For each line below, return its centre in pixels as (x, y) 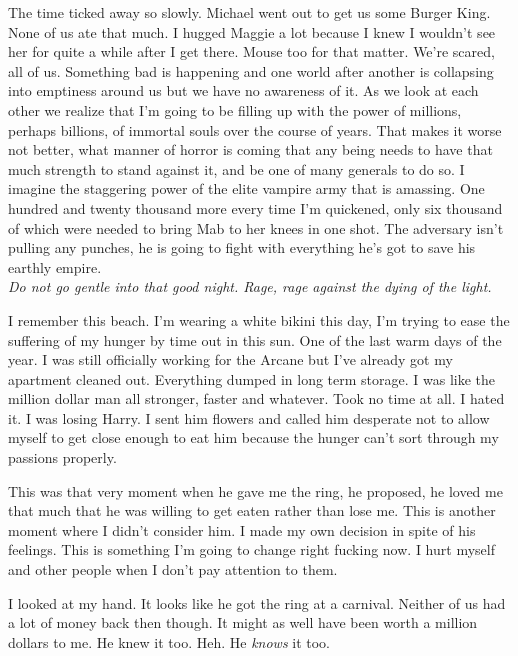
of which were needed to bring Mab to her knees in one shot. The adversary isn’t (256, 227)
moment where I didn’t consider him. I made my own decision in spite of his (242, 529)
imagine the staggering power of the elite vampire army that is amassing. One (246, 188)
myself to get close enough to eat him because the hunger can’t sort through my (253, 437)
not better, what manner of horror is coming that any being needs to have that (250, 149)
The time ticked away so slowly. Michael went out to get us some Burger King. (249, 12)
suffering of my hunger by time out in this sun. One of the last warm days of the (255, 339)
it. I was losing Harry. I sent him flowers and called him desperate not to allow (249, 417)
